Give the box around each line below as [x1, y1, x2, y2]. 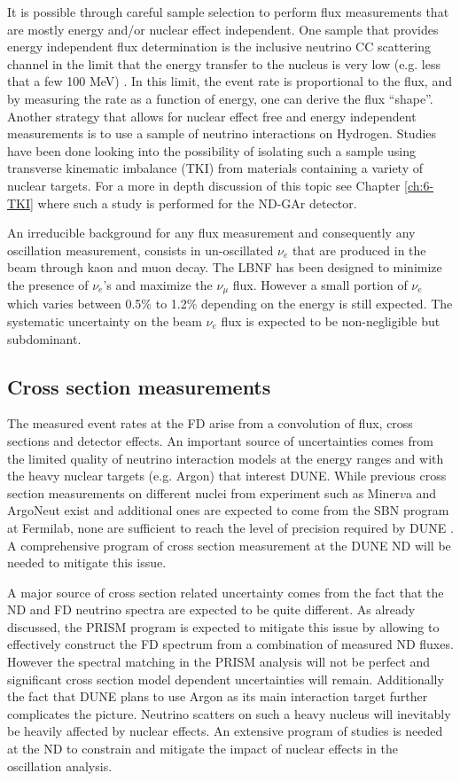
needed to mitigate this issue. [7, 553, 167, 572]
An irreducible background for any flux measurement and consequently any [7, 223, 416, 242]
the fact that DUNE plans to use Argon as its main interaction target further [7, 687, 428, 706]
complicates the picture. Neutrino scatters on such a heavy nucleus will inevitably [7, 704, 451, 722]
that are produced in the [292, 240, 426, 259]
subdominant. [7, 329, 82, 348]
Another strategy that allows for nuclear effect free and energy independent [7, 106, 417, 125]
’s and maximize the [103, 275, 213, 293]
